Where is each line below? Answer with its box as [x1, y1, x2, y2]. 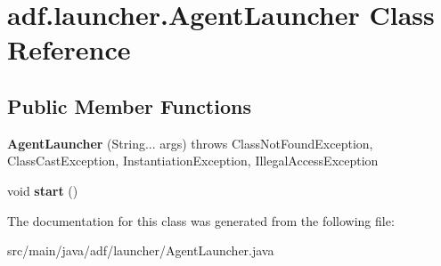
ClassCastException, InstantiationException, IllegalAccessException [7, 151, 379, 170]
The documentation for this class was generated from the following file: [7, 211, 395, 230]
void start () [7, 181, 78, 199]
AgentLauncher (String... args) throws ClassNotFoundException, [7, 133, 373, 152]
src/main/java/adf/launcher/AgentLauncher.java [7, 241, 274, 260]
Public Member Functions [7, 92, 251, 119]
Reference [7, 31, 131, 68]
